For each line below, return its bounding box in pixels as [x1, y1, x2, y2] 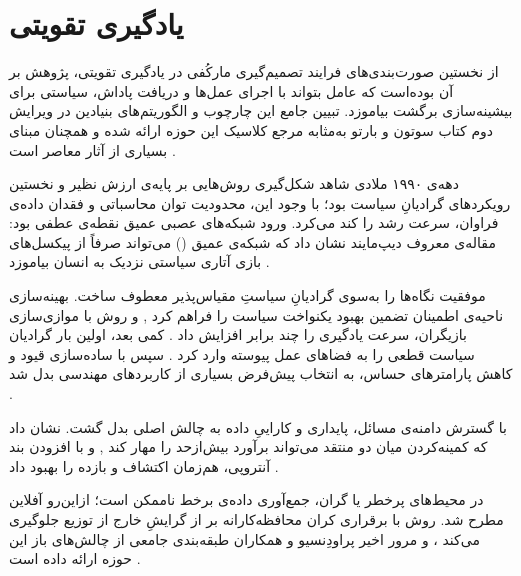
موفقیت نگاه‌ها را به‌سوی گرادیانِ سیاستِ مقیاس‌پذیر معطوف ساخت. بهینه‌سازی [9, 285, 486, 306]
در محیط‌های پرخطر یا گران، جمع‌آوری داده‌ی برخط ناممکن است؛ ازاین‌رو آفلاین [9, 489, 484, 510]
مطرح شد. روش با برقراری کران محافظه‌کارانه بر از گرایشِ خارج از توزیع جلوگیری [9, 509, 504, 529]
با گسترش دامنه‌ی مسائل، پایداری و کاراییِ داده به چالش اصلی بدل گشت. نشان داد [9, 416, 507, 437]
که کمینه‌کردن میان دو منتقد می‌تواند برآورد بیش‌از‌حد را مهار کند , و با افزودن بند [9, 436, 488, 457]
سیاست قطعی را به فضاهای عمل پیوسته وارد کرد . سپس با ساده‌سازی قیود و [9, 343, 475, 364]
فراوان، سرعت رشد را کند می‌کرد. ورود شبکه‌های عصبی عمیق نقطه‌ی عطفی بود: [9, 212, 499, 233]
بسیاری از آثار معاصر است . [9, 139, 176, 160]
